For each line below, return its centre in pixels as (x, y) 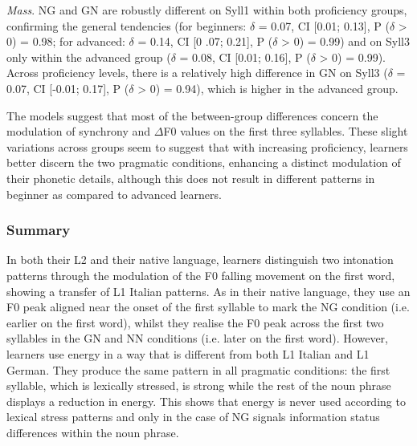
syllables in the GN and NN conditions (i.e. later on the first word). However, (198, 338)
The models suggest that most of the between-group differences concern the (192, 115)
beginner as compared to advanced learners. (114, 194)
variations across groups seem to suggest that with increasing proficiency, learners (207, 146)
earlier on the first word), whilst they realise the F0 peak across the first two (195, 322)
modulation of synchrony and (79, 131)
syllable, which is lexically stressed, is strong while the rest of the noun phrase (199, 385)
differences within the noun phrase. (93, 432)
